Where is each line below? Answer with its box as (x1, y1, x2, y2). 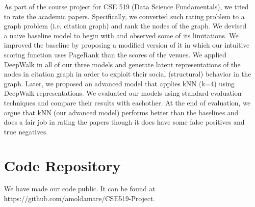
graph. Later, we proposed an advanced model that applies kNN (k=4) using (4, 78, 235, 88)
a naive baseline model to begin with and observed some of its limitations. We (4, 30, 239, 40)
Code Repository (4, 155, 121, 175)
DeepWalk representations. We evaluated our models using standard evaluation (4, 88, 242, 98)
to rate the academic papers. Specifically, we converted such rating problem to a (4, 11, 245, 21)
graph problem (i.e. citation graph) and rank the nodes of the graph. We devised (4, 21, 247, 31)
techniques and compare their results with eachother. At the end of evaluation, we (4, 97, 251, 107)
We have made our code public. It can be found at (4, 183, 155, 194)
